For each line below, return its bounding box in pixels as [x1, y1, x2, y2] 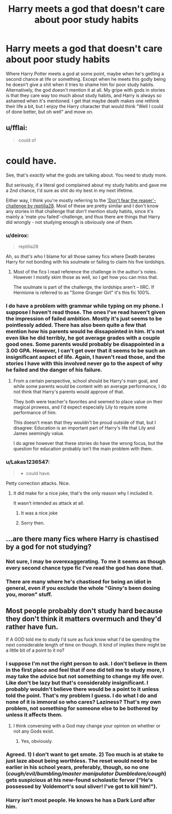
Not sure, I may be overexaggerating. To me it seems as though [6, 558, 166, 565]
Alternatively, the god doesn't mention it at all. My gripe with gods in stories [6, 87, 165, 93]
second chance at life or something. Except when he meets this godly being [6, 76, 166, 82]
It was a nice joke [20, 510, 58, 516]
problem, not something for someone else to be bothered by [6, 704, 158, 712]
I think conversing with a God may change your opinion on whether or [13, 722, 161, 729]
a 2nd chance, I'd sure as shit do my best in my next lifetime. [6, 187, 134, 194]
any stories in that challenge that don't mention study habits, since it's [6, 208, 154, 214]
